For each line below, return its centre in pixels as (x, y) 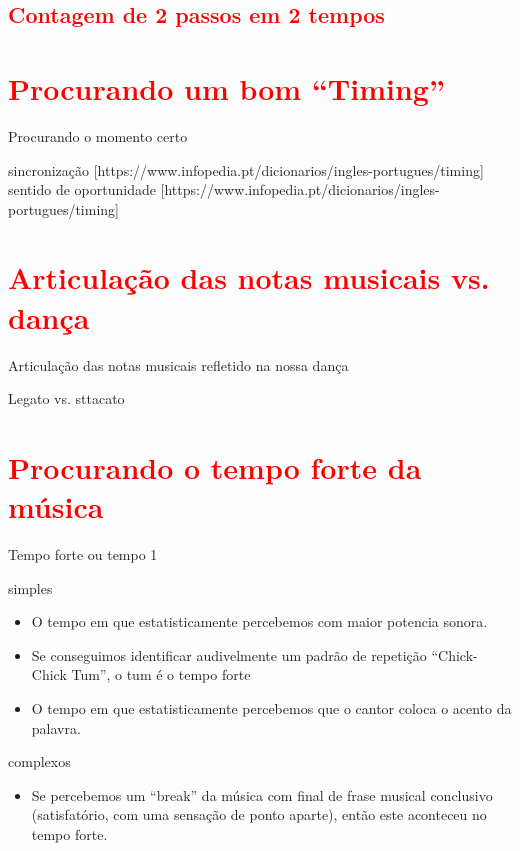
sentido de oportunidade (82, 189)
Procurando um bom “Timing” (226, 87)
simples (30, 587)
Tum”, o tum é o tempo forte (161, 674)
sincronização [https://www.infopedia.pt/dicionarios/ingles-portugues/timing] (246, 169)
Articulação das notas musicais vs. (249, 277)
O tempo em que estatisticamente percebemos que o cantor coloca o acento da (271, 708)
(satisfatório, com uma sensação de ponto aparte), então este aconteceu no (259, 814)
